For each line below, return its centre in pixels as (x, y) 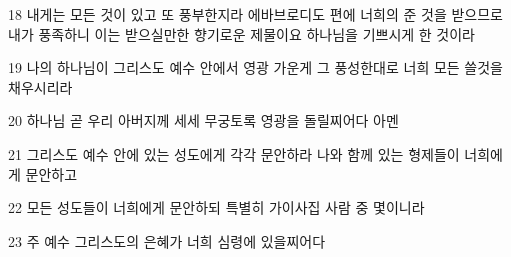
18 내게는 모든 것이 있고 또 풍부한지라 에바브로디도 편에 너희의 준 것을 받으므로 (255, 14)
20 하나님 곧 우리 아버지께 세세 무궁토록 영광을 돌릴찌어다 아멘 (203, 120)
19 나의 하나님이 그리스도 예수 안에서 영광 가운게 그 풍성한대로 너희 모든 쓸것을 (255, 67)
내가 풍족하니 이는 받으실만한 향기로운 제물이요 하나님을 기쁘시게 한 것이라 (241, 33)
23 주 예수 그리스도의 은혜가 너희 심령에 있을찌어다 (167, 240)
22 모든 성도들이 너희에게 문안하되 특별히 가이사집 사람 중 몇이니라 (216, 207)
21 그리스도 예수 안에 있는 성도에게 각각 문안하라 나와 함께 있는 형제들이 (234, 153)
